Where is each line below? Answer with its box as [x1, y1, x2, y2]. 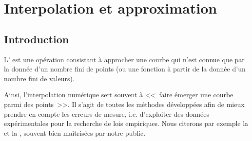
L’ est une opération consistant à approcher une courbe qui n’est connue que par [4, 54, 245, 64]
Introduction [4, 31, 69, 46]
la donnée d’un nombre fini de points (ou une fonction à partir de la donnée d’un [4, 64, 246, 74]
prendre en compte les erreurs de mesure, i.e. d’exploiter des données [4, 108, 210, 119]
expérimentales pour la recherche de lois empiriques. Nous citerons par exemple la [4, 118, 249, 128]
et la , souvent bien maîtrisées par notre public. [4, 127, 146, 138]
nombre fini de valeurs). [4, 73, 75, 83]
